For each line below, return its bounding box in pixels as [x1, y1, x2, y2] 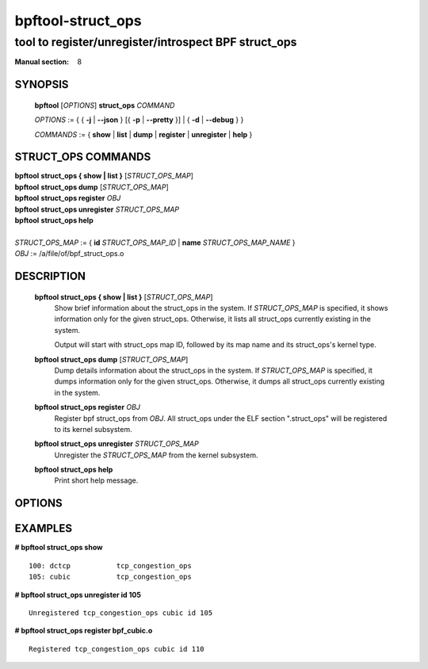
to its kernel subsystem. [54, 424, 132, 434]
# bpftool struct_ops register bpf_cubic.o [14, 626, 153, 636]
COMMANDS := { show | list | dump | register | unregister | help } [34, 129, 253, 139]
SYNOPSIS [14, 78, 69, 91]
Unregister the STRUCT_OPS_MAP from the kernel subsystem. [54, 450, 258, 460]
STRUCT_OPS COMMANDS [14, 151, 151, 164]
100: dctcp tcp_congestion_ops [29, 561, 192, 570]
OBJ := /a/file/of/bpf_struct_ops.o [14, 249, 124, 258]
